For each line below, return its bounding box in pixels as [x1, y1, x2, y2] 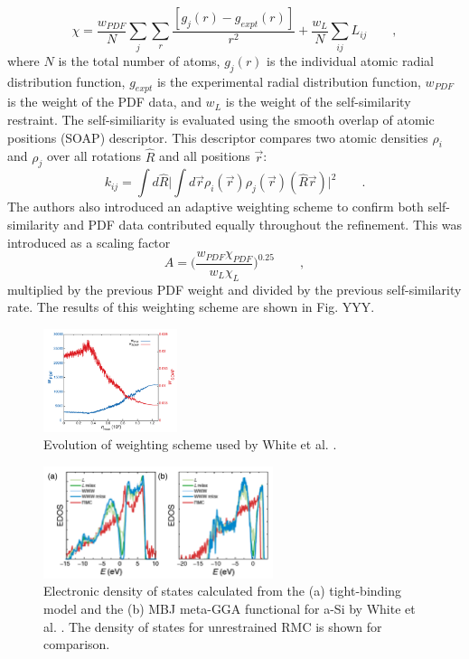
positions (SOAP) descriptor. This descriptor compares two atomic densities [7, 127, 428, 146]
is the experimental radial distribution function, [156, 71, 421, 90]
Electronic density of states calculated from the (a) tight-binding [43, 581, 402, 600]
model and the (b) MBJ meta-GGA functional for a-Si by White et [43, 598, 416, 617]
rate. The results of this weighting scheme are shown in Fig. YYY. [7, 297, 375, 316]
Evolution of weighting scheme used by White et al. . [43, 435, 337, 454]
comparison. [43, 635, 110, 654]
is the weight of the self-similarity [225, 92, 411, 111]
